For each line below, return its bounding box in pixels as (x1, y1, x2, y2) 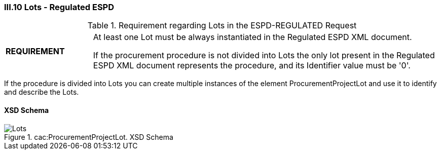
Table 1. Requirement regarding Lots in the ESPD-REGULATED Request (87, 20, 357, 31)
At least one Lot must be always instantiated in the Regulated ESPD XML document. (93, 32, 412, 43)
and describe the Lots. (4, 88, 79, 97)
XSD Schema (4, 105, 49, 114)
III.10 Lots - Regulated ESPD (4, 2, 115, 12)
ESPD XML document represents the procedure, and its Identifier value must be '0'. (93, 60, 411, 71)
